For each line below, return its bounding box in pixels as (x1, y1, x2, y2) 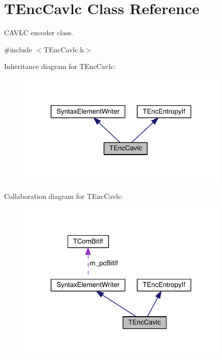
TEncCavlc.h (43, 44, 84, 54)
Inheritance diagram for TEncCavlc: (4, 61, 116, 71)
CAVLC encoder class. (4, 27, 73, 38)
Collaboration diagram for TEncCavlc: (4, 190, 124, 201)
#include (4, 44, 32, 54)
